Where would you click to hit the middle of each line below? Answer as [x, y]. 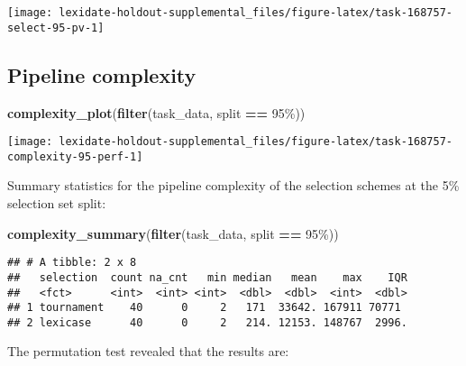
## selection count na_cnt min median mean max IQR [207, 277]
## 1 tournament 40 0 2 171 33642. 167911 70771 [204, 308]
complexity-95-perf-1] [75, 156]
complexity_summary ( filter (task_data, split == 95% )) [173, 233]
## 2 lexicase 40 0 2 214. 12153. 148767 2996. [207, 322]
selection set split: [57, 203]
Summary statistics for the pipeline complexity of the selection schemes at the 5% [233, 185]
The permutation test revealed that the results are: [148, 351]
